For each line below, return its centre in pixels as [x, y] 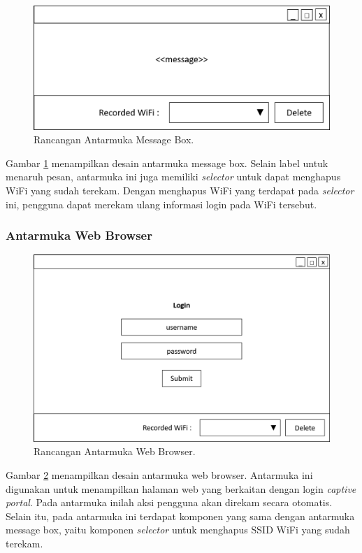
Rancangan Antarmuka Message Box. [114, 139]
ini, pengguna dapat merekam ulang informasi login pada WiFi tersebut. [161, 204]
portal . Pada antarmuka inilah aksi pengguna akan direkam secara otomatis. [169, 502]
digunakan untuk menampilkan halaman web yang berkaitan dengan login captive [181, 488]
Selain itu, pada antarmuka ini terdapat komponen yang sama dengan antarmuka [180, 516]
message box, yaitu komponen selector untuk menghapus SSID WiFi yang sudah [178, 530]
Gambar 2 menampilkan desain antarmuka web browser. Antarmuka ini [159, 475]
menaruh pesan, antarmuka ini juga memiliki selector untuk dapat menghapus [173, 177]
